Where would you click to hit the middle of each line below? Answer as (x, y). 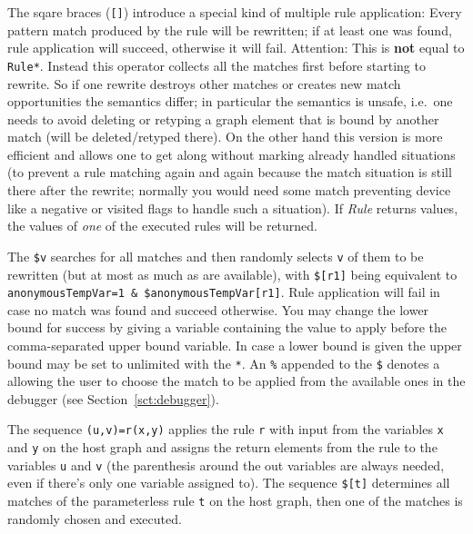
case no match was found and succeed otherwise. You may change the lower (218, 309)
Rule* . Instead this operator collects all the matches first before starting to (216, 65)
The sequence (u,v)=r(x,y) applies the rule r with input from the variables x (226, 429)
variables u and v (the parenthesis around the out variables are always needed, (226, 465)
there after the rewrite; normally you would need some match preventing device (229, 190)
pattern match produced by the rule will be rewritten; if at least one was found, (230, 30)
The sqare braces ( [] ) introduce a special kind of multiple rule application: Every (235, 12)
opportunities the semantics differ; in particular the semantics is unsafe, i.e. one (230, 101)
